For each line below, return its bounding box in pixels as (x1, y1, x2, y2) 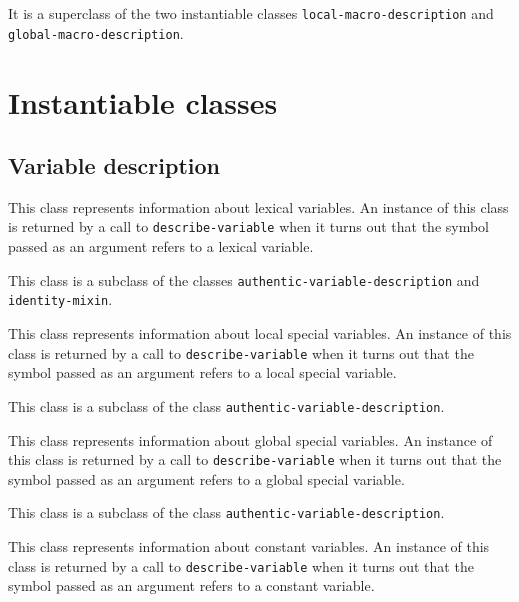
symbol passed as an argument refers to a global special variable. (8, 468, 405, 489)
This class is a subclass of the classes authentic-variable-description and (8, 269, 480, 290)
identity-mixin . (8, 289, 113, 310)
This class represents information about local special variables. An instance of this (8, 323, 512, 344)
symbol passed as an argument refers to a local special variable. (8, 362, 397, 383)
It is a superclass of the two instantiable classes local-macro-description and (8, 3, 494, 23)
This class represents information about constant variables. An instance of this (8, 536, 490, 557)
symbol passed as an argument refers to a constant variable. (8, 575, 375, 596)
